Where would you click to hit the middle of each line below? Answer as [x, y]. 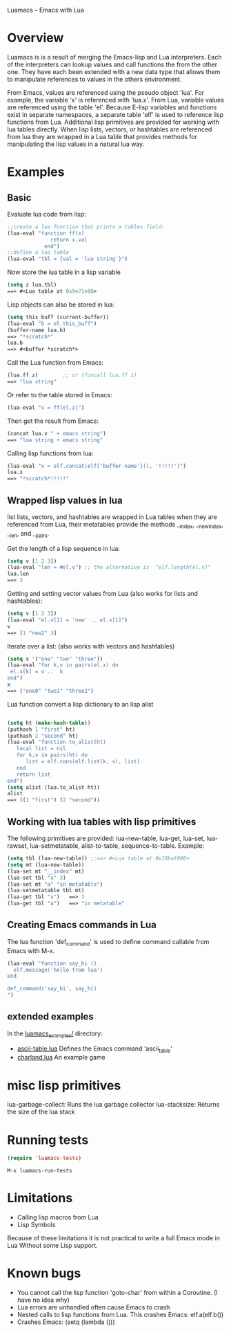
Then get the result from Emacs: [53, 421]
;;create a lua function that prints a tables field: [86, 227]
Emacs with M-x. [31, 950]
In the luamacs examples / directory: [55, 1034]
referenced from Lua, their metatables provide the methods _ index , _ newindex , [115, 525]
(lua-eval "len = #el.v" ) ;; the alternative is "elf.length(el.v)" [109, 568]
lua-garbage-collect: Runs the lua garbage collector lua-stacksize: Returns [113, 1105]
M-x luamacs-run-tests [40, 1171]
